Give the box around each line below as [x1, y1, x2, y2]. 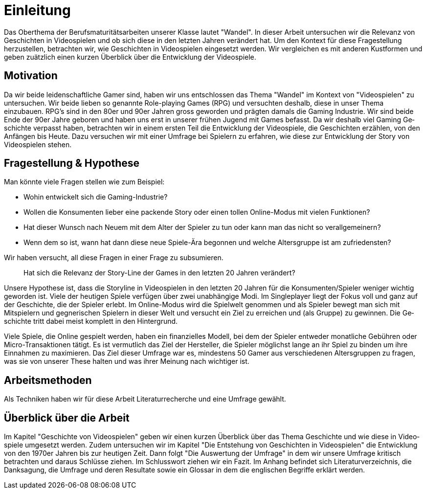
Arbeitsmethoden [4, 374, 92, 386]
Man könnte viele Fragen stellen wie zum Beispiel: [4, 178, 165, 186]
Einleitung [4, 2, 71, 19]
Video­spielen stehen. [4, 140, 72, 149]
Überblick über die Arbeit [4, 411, 130, 424]
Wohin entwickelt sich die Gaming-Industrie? [23, 193, 168, 202]
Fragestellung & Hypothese [4, 157, 140, 170]
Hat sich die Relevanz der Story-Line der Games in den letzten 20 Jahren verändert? [23, 269, 295, 277]
